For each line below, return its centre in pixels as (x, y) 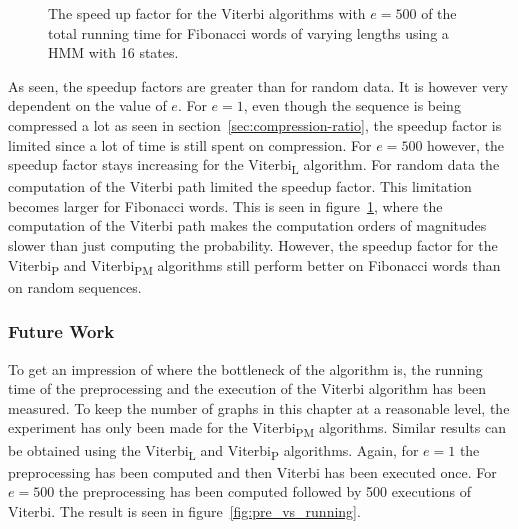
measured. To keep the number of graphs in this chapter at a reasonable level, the (259, 407)
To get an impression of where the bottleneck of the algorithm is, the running (245, 368)
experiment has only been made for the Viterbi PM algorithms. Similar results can (257, 429)
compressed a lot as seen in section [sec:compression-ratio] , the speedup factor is (255, 124)
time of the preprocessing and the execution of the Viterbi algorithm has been (247, 388)
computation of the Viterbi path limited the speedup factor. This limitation (240, 186)
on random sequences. (75, 286)
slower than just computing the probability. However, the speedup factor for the (253, 245)
